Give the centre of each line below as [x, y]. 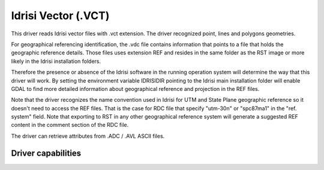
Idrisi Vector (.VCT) [60, 16]
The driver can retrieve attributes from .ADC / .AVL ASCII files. [88, 136]
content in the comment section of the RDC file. [70, 125]
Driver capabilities [46, 153]
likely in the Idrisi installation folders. [56, 61]
